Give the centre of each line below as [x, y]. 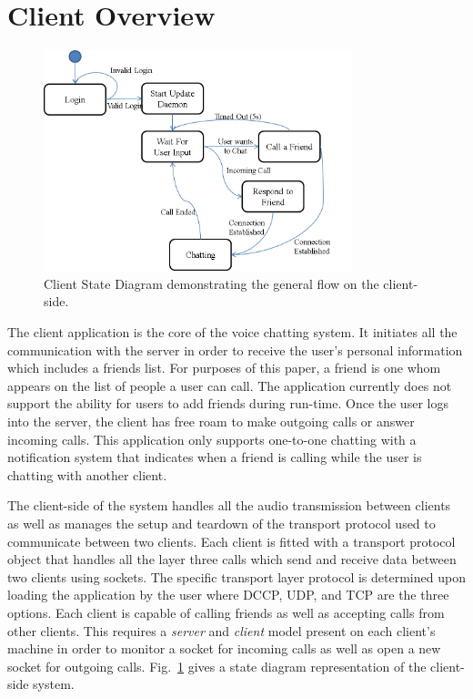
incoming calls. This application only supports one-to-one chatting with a [212, 439]
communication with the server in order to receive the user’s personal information [235, 349]
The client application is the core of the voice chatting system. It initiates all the [232, 332]
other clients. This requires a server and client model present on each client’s [221, 630]
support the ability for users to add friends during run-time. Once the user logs [228, 403]
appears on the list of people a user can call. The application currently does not [230, 385]
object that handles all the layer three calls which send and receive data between [232, 559]
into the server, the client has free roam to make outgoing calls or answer [211, 421]
